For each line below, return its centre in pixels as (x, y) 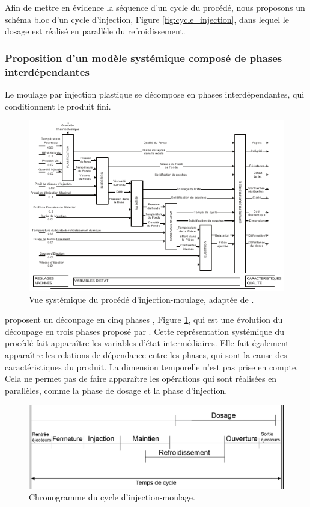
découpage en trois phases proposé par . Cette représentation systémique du (145, 331)
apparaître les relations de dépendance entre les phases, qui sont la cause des (146, 355)
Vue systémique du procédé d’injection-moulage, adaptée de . (141, 299)
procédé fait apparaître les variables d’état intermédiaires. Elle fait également (147, 343)
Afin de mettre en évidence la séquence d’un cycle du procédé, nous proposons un (155, 7)
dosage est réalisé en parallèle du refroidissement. (95, 31)
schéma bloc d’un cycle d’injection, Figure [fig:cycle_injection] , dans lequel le (147, 19)
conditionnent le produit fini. (58, 106)
